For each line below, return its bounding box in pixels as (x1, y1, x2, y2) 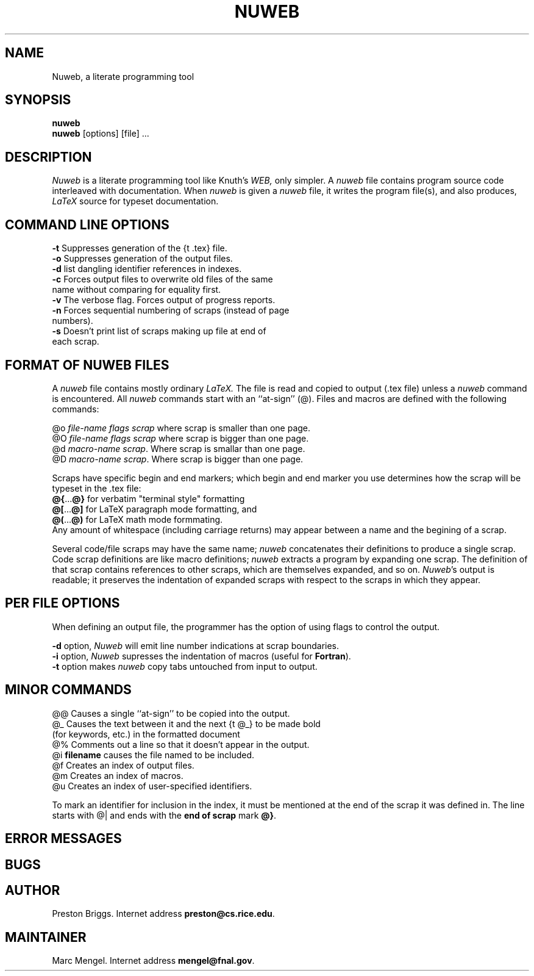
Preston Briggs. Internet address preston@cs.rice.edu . (52, 908, 275, 919)
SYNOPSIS (5, 92, 71, 108)
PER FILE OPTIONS (5, 595, 120, 611)
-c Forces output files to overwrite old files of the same (52, 274, 273, 285)
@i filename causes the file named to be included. (52, 749, 255, 760)
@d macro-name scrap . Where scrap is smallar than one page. (52, 443, 305, 454)
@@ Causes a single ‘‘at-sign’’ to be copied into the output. (52, 708, 290, 719)
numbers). (52, 315, 93, 326)
